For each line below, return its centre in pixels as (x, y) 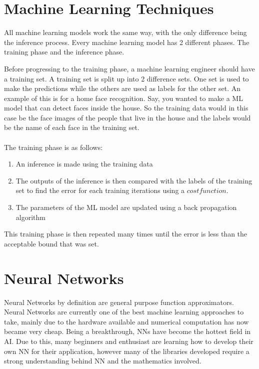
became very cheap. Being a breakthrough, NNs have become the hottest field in (127, 331)
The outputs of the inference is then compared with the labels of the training (134, 180)
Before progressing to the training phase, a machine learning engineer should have (129, 68)
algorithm (30, 217)
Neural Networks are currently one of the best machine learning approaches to (124, 312)
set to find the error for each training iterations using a (100, 190)
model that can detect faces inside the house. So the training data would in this (126, 108)
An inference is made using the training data (84, 164)
